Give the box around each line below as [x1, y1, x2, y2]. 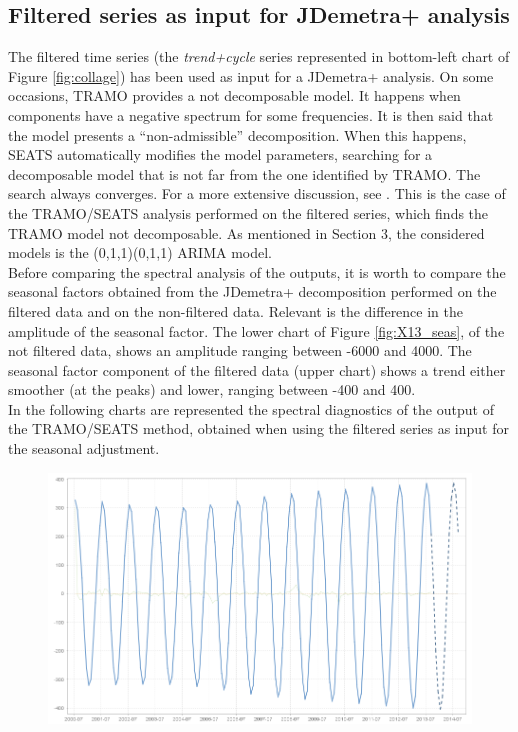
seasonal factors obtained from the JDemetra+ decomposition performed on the [8, 281, 497, 302]
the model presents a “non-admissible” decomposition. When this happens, [8, 124, 467, 145]
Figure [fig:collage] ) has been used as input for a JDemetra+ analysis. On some [8, 65, 494, 86]
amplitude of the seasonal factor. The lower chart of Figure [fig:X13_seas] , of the [8, 320, 505, 341]
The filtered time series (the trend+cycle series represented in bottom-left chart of [8, 46, 510, 67]
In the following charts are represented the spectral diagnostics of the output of [8, 398, 494, 419]
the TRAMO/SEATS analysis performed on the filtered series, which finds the [8, 202, 489, 223]
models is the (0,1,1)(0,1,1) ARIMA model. [8, 242, 273, 263]
